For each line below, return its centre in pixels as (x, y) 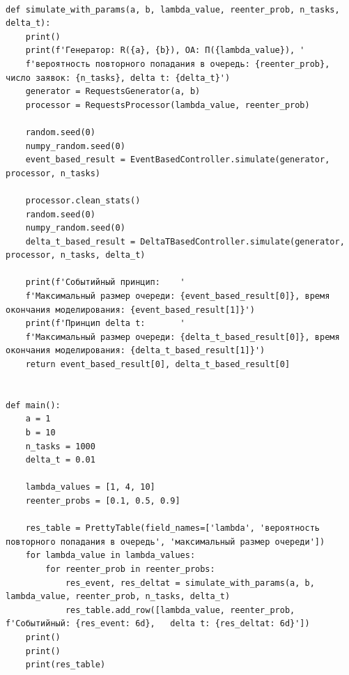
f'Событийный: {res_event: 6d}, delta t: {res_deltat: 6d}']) (158, 624)
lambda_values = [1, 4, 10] (90, 487)
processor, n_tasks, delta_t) (76, 255)
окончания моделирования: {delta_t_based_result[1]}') (135, 351)
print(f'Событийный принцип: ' (105, 282)
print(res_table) (65, 665)
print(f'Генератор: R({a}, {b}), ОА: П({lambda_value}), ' (165, 51)
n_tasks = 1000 (60, 446)
